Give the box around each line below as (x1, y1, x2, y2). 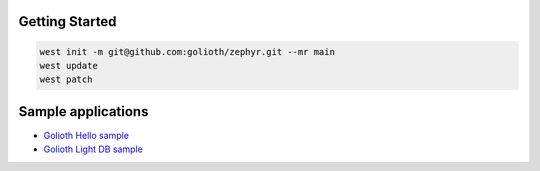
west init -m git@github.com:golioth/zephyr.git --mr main (39, 46, 335, 57)
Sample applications (18, 103, 149, 120)
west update (39, 60, 99, 71)
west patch (39, 74, 93, 85)
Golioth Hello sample (43, 129, 130, 141)
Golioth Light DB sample (43, 143, 144, 155)
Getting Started (18, 13, 117, 30)
